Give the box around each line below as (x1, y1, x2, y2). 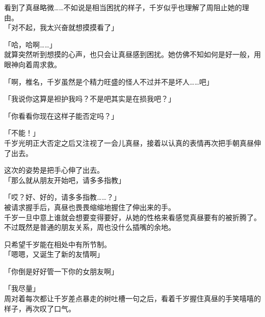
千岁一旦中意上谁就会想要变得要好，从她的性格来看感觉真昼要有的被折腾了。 (4, 212, 261, 222)
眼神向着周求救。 (4, 59, 61, 69)
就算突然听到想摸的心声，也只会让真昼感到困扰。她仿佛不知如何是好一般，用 (4, 49, 261, 60)
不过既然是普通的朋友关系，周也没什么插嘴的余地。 (4, 222, 175, 232)
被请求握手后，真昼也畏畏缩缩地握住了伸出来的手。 (4, 201, 175, 212)
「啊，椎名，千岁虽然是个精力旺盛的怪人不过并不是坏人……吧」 (4, 76, 214, 87)
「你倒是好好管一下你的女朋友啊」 (4, 266, 118, 276)
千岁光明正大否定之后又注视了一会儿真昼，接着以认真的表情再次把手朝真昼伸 (4, 137, 261, 148)
